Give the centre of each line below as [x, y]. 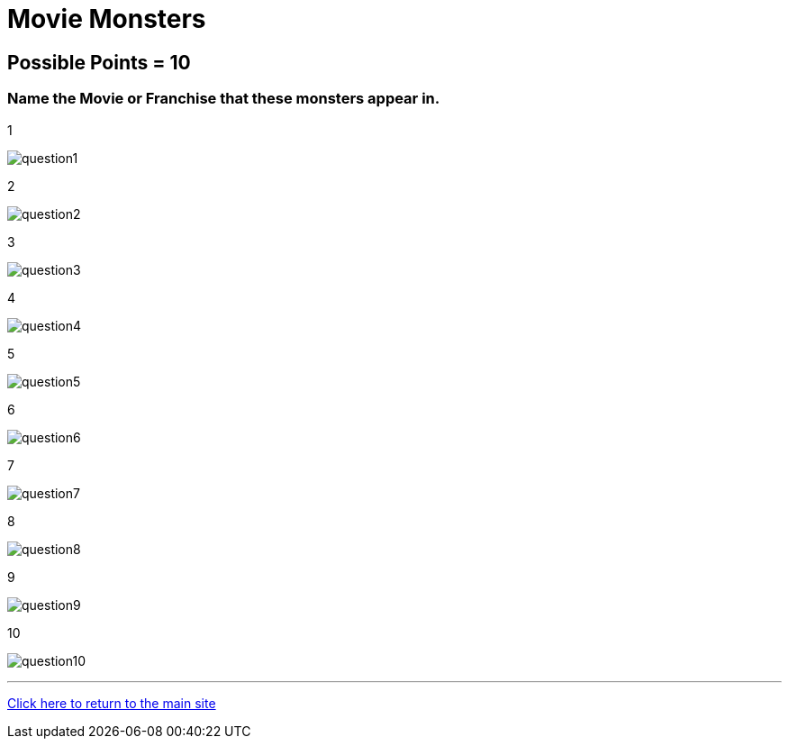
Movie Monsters [107, 19]
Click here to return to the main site [112, 703]
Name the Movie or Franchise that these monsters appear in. [224, 99]
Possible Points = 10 [99, 62]
